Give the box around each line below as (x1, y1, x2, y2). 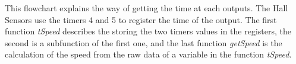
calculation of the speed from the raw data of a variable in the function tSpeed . (5, 48, 292, 60)
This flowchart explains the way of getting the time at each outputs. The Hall (5, 2, 288, 14)
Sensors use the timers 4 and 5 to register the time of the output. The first (5, 13, 277, 25)
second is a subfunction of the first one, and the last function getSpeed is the (5, 36, 282, 49)
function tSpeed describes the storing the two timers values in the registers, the (5, 25, 291, 37)
